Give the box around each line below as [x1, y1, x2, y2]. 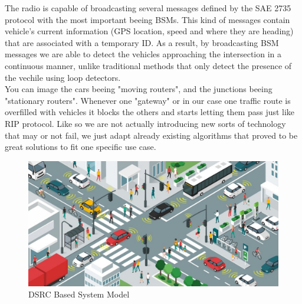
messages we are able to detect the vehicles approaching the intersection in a [5, 48, 282, 60]
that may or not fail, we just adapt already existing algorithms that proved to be [5, 129, 298, 141]
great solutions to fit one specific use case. [5, 140, 156, 153]
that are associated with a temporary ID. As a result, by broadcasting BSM [5, 36, 279, 48]
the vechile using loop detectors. [5, 71, 121, 83]
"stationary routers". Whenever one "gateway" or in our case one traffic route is [5, 94, 291, 106]
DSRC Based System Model [28, 288, 130, 300]
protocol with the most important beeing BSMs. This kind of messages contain [5, 13, 290, 25]
